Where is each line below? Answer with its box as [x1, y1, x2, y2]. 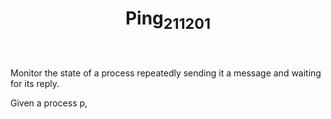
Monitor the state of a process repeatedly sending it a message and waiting [10, 67, 322, 79]
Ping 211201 [124, 7, 212, 33]
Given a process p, [10, 97, 88, 109]
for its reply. [10, 77, 60, 89]
